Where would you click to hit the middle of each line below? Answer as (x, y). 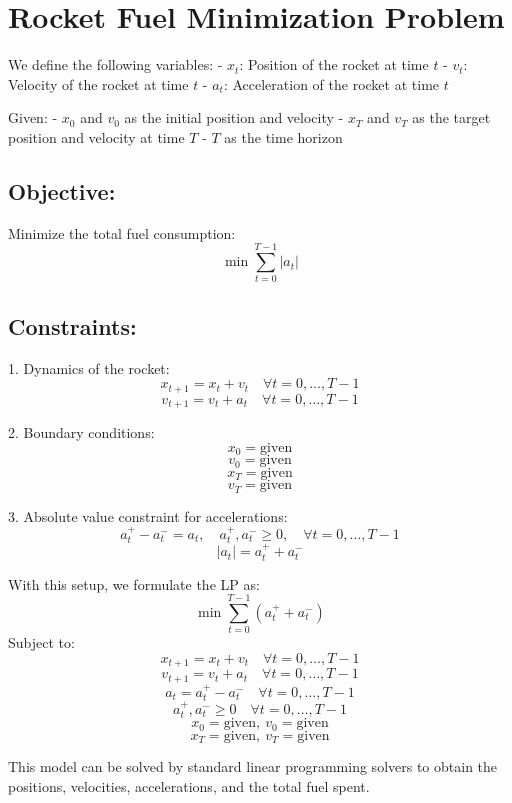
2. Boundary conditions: (81, 432)
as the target (451, 117)
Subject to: (41, 642)
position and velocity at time (96, 136)
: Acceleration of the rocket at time (331, 83)
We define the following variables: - (115, 64)
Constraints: (72, 325)
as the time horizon (283, 136)
